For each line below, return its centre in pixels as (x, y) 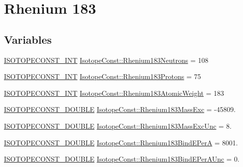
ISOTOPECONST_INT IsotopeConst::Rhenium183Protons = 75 (103, 76)
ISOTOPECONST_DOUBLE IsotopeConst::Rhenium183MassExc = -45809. (120, 109)
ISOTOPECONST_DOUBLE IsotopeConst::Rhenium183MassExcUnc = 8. (118, 125)
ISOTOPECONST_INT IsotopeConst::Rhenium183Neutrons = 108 (106, 60)
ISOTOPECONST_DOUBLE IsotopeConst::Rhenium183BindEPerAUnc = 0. (122, 159)
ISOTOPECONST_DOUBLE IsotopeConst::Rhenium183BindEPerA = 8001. (121, 142)
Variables (28, 39)
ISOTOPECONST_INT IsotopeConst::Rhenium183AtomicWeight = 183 (114, 93)
